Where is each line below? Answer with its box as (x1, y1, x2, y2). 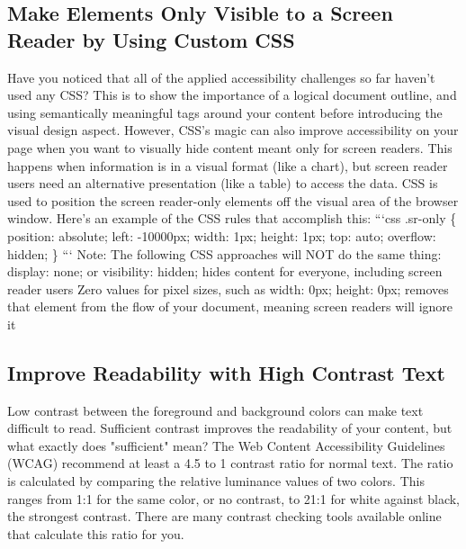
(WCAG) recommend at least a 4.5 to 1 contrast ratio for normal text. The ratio (7, 454, 453, 472)
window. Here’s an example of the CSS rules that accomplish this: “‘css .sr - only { (7, 209, 457, 228)
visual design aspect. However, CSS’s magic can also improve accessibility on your (7, 121, 459, 139)
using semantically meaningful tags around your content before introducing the (7, 103, 443, 121)
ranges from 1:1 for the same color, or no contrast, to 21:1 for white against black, (7, 489, 461, 508)
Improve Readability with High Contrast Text (7, 358, 445, 386)
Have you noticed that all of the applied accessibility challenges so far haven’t (7, 67, 435, 86)
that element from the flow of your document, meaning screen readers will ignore (7, 297, 453, 316)
